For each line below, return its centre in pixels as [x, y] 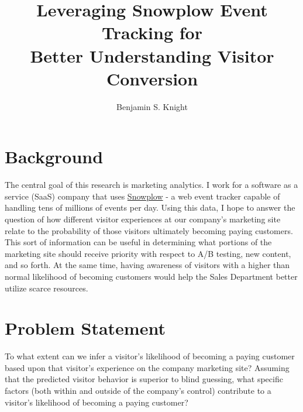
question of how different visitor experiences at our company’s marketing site [143, 219]
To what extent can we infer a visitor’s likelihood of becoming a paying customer [150, 356]
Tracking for [152, 32]
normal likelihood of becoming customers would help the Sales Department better [151, 276]
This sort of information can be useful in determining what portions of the [138, 242]
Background [54, 157]
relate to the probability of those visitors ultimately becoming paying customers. [149, 230]
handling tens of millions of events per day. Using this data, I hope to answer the [150, 207]
